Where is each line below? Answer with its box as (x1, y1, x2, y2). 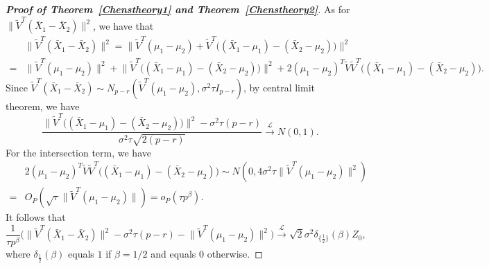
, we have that (93, 18, 154, 33)
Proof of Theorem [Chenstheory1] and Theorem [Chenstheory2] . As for (6, 2, 350, 16)
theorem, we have (6, 98, 80, 113)
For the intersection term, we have (6, 145, 151, 159)
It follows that (6, 210, 66, 224)
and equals (151, 246, 196, 260)
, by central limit (243, 80, 315, 94)
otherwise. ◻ (207, 246, 263, 260)
